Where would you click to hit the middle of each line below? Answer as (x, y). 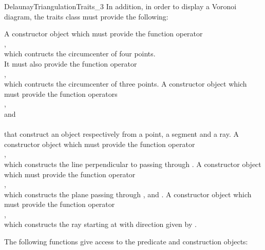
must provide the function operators (61, 93)
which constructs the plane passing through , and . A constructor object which (128, 194)
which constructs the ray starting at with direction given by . (100, 224)
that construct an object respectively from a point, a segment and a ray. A (121, 134)
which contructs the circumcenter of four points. (80, 54)
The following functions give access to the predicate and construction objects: (126, 242)
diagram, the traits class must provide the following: (86, 16)
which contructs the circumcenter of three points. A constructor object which (126, 84)
